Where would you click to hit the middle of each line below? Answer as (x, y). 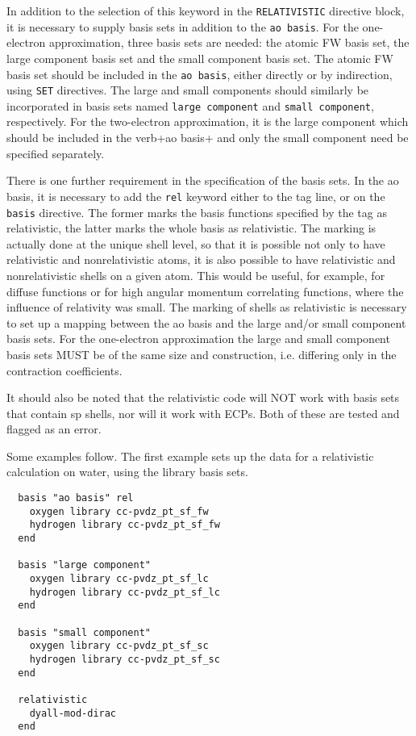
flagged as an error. (54, 429)
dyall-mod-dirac (73, 713)
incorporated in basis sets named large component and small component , (190, 105)
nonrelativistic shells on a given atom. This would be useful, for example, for (196, 275)
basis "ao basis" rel (76, 498)
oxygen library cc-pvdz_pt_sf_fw (119, 511)
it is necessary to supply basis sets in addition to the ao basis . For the (183, 26)
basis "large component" (84, 565)
